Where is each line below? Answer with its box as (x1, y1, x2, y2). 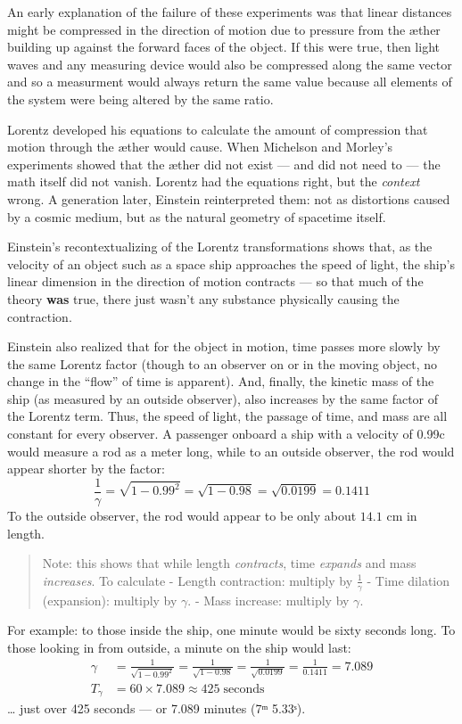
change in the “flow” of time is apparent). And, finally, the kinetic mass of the (7, 372, 434, 391)
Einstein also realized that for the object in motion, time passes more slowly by (7, 337, 441, 356)
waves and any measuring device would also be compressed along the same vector (7, 54, 452, 73)
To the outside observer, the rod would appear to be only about (7, 506, 357, 524)
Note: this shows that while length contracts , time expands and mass (42, 554, 417, 572)
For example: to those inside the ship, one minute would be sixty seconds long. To (7, 621, 456, 639)
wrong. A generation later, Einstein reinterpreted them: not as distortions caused (7, 189, 450, 208)
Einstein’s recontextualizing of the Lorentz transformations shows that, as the (7, 237, 433, 256)
